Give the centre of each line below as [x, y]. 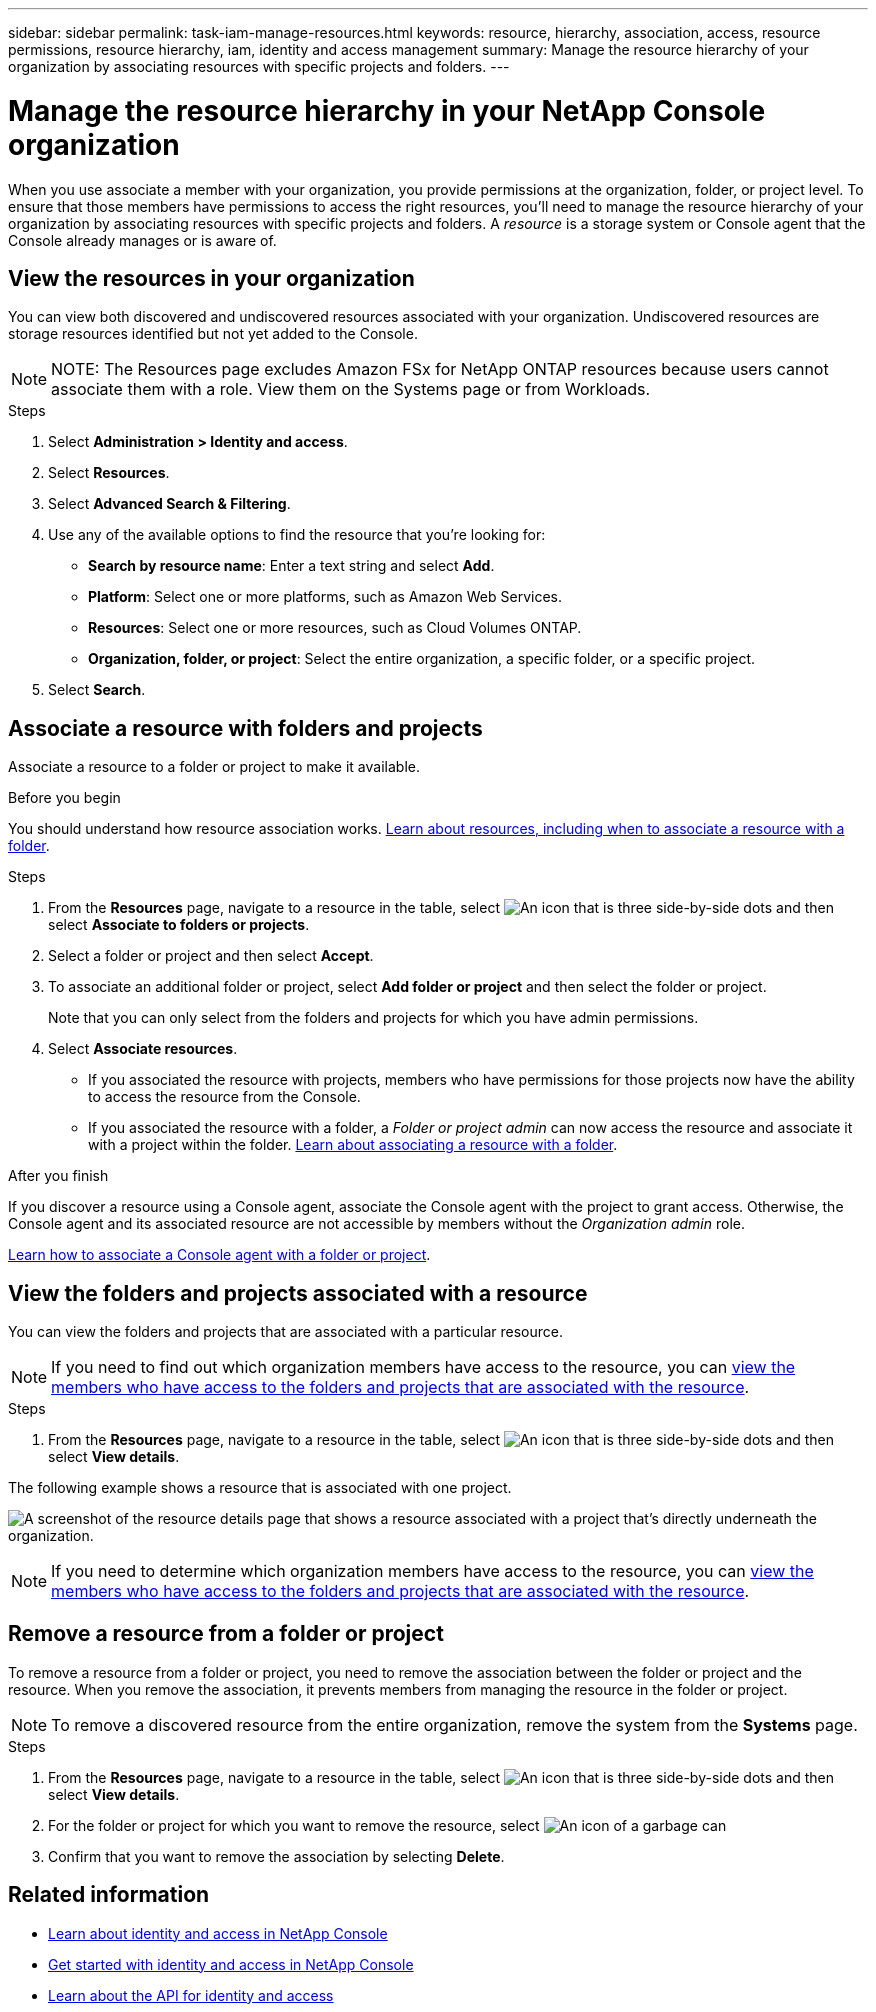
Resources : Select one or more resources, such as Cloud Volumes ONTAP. [335, 628]
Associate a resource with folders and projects [245, 728]
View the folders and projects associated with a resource [298, 1293]
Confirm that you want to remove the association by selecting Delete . [276, 1856]
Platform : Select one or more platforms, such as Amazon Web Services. [325, 597]
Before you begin [64, 798]
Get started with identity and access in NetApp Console [231, 1964]
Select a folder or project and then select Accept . [211, 956]
